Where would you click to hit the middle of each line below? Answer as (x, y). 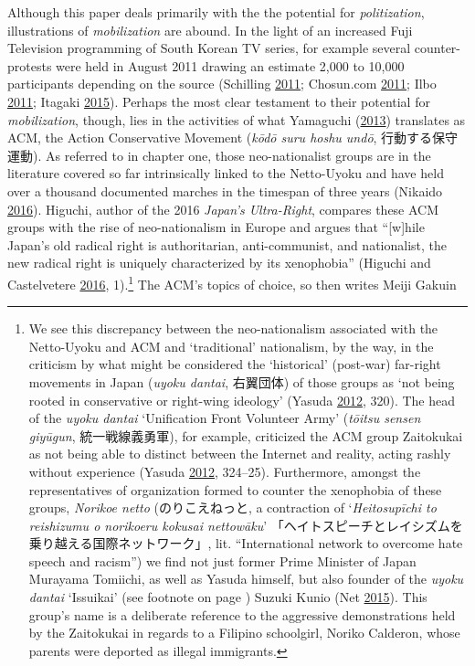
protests (30, 65)
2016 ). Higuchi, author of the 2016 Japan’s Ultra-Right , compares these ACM (223, 209)
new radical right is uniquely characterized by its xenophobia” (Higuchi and (219, 263)
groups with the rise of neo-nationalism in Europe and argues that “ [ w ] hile (216, 227)
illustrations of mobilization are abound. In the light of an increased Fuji (210, 30)
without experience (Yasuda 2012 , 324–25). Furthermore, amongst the (225, 471)
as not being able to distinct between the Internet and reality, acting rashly (240, 454)
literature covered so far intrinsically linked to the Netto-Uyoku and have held (226, 173)
